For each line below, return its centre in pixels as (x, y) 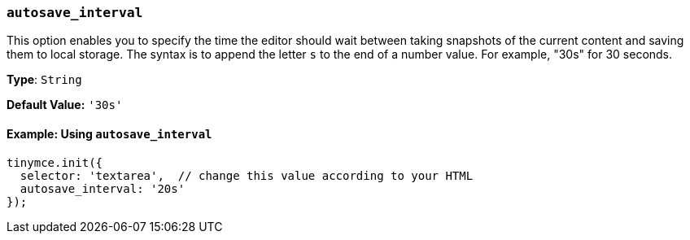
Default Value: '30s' (65, 105)
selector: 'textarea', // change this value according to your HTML (247, 175)
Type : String (44, 80)
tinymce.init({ (55, 162)
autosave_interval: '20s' (103, 188)
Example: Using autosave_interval (109, 133)
